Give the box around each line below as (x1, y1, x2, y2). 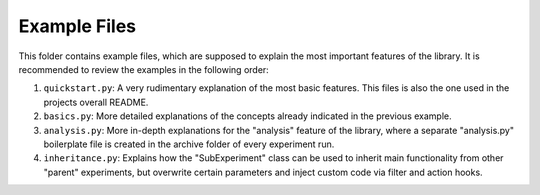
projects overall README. (43, 96, 149, 108)
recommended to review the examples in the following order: (18, 63, 269, 75)
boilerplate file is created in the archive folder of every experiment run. (43, 138, 335, 150)
